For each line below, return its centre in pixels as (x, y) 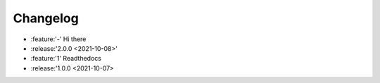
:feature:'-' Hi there (58, 39)
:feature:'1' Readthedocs (66, 59)
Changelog (46, 18)
